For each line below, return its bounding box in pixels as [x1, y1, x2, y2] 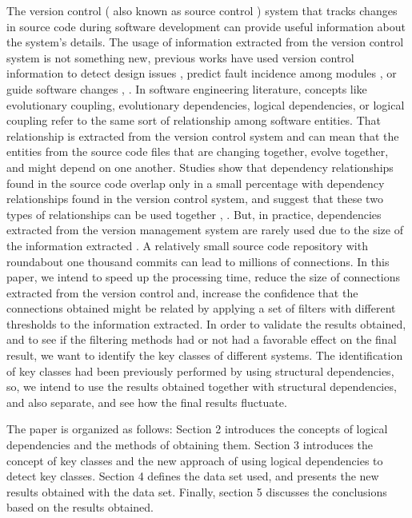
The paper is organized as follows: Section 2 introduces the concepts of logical [6, 420, 388, 437]
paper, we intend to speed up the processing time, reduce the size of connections [6, 269, 401, 285]
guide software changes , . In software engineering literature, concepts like [6, 80, 367, 97]
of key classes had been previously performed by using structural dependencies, [6, 362, 394, 379]
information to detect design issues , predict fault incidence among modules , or [6, 65, 397, 82]
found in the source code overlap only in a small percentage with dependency [6, 174, 385, 191]
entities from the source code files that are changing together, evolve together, [6, 143, 389, 160]
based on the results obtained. [6, 499, 154, 516]
